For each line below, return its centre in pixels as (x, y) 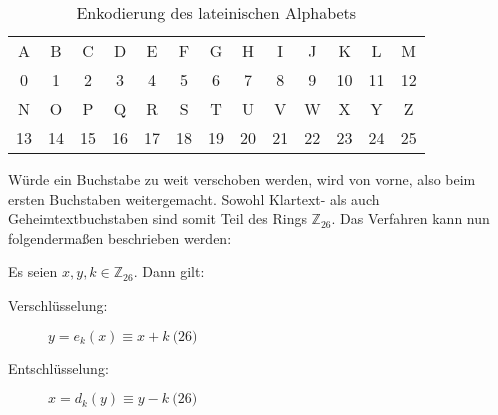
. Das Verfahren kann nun (410, 218)
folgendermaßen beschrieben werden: (120, 237)
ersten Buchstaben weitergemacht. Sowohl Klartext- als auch (194, 198)
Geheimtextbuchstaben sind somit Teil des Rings (157, 218)
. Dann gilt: (169, 271)
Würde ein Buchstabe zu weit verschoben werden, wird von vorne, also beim (242, 179)
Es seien (33, 271)
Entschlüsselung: (58, 367)
